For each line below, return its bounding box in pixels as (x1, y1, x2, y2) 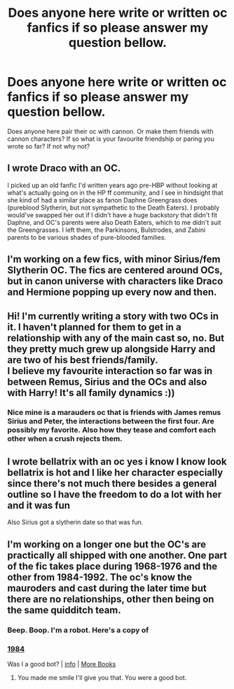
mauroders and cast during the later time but (7, 582, 207, 594)
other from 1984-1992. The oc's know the (7, 571, 193, 583)
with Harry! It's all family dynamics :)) (7, 387, 175, 399)
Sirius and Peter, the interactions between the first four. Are (7, 416, 215, 426)
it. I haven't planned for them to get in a (7, 321, 182, 333)
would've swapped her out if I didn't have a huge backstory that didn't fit (7, 210, 218, 219)
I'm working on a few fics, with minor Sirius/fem (7, 254, 221, 266)
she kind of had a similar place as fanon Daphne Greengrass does (7, 196, 198, 204)
